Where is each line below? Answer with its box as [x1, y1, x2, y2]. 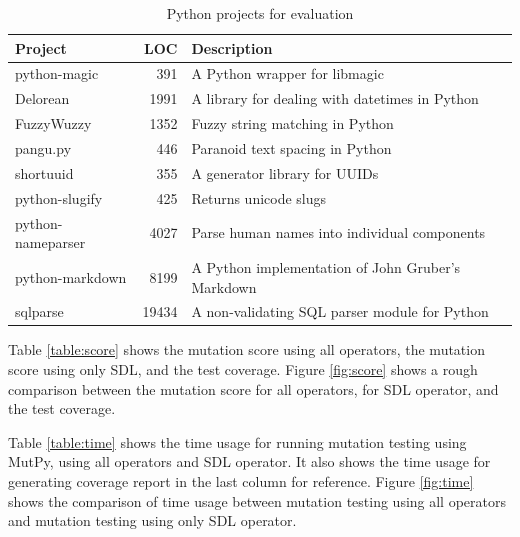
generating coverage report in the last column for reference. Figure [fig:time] [8, 471, 474, 492]
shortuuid [15, 162, 74, 183]
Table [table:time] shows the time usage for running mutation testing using [8, 431, 467, 452]
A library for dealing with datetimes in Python [191, 88, 479, 109]
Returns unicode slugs [191, 187, 327, 208]
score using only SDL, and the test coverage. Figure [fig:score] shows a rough [8, 359, 478, 380]
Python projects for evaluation [166, 3, 354, 23]
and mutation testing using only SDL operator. [8, 510, 297, 531]
